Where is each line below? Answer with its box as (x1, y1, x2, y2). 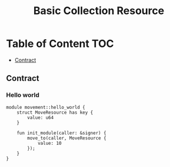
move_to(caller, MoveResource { (27, 135, 107, 141)
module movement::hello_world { (6, 104, 85, 110)
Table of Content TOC (6, 37, 114, 50)
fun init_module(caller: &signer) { (16, 130, 107, 136)
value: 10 (37, 140, 62, 146)
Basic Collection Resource (33, 4, 165, 18)
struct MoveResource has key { (16, 110, 94, 115)
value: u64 (27, 114, 54, 121)
